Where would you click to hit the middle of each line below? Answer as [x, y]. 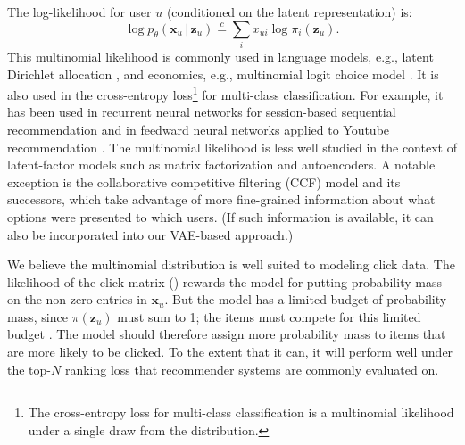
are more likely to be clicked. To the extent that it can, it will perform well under [230, 352]
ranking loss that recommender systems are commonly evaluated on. [252, 369]
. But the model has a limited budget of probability [306, 299]
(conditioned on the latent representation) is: [289, 12]
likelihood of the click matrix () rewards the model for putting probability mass [224, 281]
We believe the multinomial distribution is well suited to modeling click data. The [231, 264]
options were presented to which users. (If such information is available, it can [220, 216]
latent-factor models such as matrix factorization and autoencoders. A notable [221, 165]
